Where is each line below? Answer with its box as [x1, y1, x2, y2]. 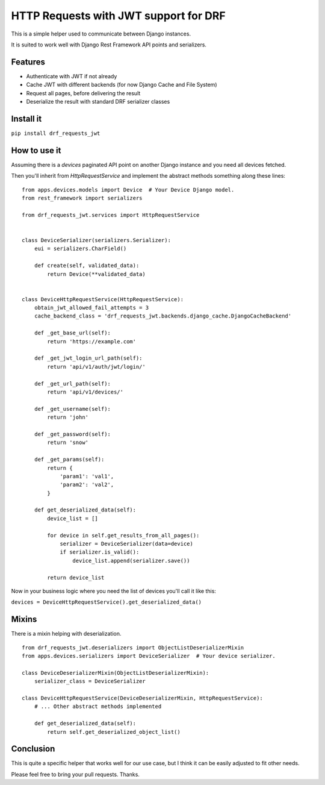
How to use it [11, 145, 61, 155]
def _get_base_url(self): [34, 330, 111, 337]
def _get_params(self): [34, 456, 105, 463]
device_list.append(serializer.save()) [72, 557, 190, 564]
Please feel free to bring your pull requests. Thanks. [11, 771, 140, 778]
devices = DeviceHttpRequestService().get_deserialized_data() [11, 599, 202, 605]
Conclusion [11, 744, 55, 754]
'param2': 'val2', [60, 481, 114, 488]
